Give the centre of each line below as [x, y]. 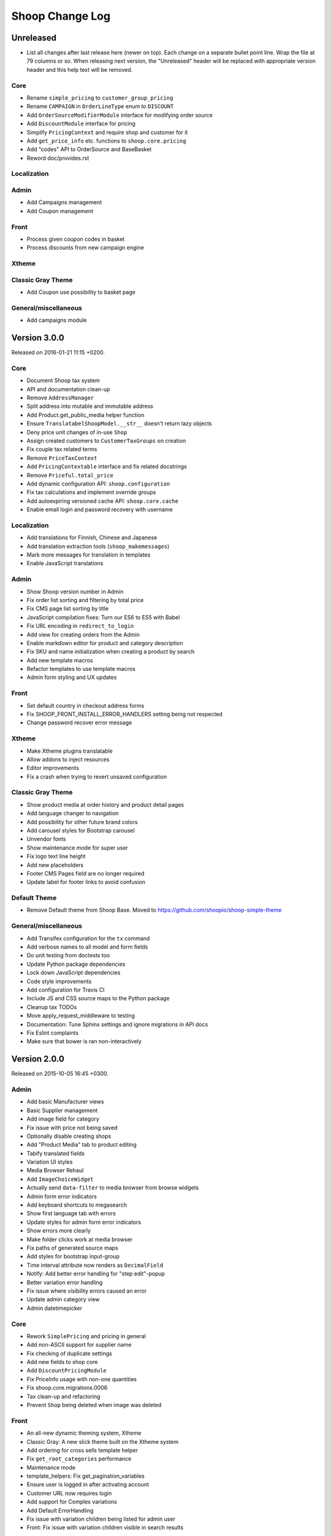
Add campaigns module [57, 320]
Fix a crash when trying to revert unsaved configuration [97, 777]
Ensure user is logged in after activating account [88, 1484]
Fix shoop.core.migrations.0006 [67, 1388]
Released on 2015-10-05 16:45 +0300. [60, 1074]
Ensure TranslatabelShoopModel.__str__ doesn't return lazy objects [119, 423]
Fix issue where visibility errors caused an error [87, 1291]
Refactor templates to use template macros [81, 669]
